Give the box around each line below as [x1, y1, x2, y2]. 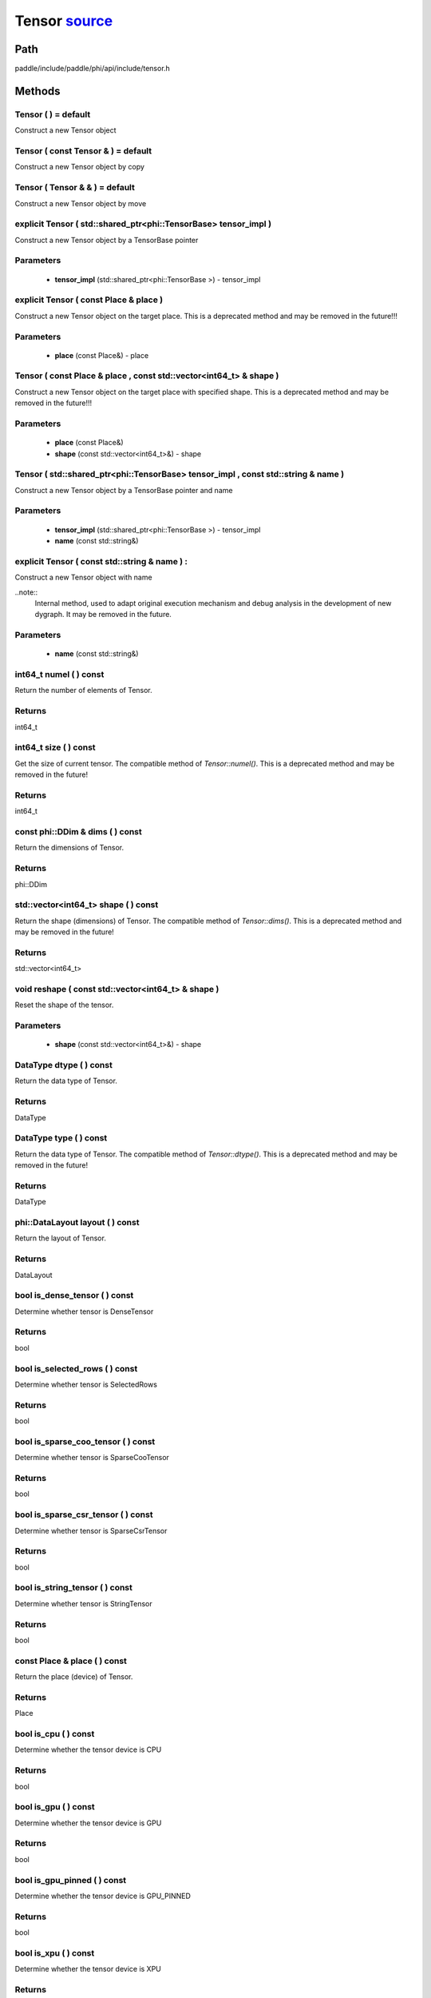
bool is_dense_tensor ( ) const [14, 1290, 134, 1301]
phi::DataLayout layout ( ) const [14, 1217, 140, 1228]
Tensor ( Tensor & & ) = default [14, 182, 135, 193]
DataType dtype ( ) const [14, 1060, 113, 1071]
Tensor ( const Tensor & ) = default [14, 145, 152, 156]
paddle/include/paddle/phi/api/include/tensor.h [14, 64, 171, 74]
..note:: [14, 587, 38, 597]
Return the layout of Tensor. [14, 1233, 107, 1243]
